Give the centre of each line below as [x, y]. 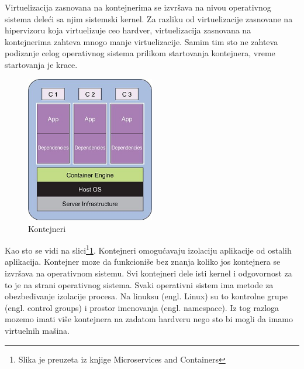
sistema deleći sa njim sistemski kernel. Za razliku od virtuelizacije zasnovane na [149, 18]
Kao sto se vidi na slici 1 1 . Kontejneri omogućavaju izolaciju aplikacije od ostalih [148, 249]
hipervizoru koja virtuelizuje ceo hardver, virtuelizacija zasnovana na [128, 30]
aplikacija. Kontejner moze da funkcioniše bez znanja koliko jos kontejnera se [143, 262]
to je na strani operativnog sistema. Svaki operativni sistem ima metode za [139, 284]
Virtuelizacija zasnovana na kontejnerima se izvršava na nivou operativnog [138, 7]
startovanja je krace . [41, 64]
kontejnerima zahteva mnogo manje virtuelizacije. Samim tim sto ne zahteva [141, 41]
